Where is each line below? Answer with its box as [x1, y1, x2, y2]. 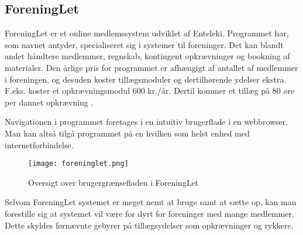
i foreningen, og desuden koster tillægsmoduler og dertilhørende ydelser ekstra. [5, 73, 287, 85]
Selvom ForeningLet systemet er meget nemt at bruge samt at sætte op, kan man [5, 196, 297, 208]
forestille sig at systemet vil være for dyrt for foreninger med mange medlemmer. [5, 207, 294, 219]
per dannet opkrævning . [5, 96, 94, 108]
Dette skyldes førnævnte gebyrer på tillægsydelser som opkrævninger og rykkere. [5, 219, 294, 231]
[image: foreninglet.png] [28, 159, 129, 168]
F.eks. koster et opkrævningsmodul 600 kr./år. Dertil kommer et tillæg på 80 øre [5, 84, 295, 97]
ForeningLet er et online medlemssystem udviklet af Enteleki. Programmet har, [5, 27, 289, 39]
